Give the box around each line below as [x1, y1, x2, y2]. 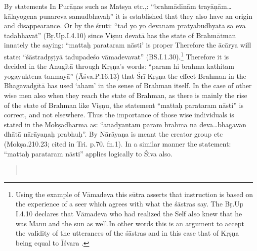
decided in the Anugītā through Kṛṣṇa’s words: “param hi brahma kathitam [4, 61, 234, 71]
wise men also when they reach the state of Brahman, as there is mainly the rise [4, 90, 247, 100]
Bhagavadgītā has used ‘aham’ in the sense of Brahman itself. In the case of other [4, 80, 252, 91]
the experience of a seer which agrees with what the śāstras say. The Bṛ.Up [15, 199, 244, 209]
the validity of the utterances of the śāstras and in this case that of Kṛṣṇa [15, 228, 239, 238]
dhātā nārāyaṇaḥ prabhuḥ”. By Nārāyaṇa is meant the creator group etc [4, 129, 223, 139]
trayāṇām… [198, 1, 232, 11]
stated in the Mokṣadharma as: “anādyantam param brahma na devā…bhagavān [4, 119, 247, 129]
